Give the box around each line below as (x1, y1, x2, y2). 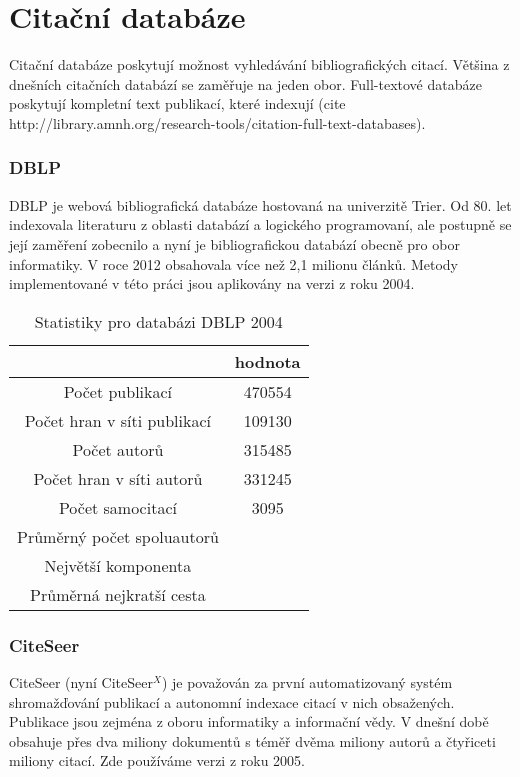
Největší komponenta (44, 553, 192, 577)
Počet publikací (63, 379, 173, 403)
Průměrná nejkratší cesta (30, 582, 206, 606)
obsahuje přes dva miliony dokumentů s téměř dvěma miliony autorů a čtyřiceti (9, 730, 496, 751)
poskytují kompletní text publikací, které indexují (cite (9, 93, 346, 114)
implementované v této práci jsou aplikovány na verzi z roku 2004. (9, 273, 415, 294)
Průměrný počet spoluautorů (17, 524, 219, 548)
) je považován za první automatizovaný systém (161, 671, 453, 692)
